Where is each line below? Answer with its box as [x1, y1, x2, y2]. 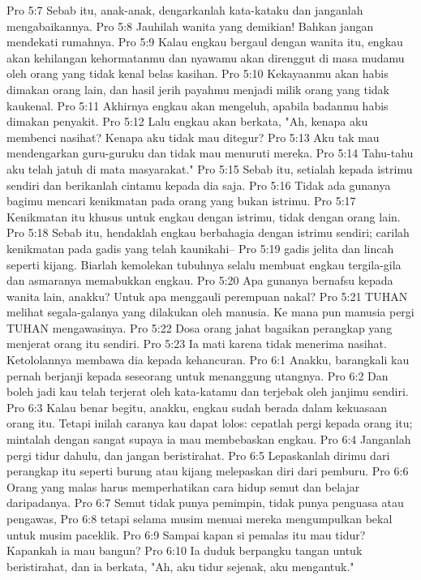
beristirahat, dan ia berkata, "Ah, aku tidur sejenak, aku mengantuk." [6, 557, 354, 574]
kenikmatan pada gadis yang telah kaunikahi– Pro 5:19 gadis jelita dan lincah [6, 239, 394, 256]
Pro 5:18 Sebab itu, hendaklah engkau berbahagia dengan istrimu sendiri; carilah [6, 224, 410, 241]
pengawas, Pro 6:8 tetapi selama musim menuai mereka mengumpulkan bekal [6, 510, 393, 526]
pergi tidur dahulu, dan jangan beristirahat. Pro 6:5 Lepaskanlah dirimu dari [6, 446, 390, 463]
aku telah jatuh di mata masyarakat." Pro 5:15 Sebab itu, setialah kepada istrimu [6, 160, 413, 177]
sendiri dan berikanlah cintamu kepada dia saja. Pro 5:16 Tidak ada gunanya [6, 176, 391, 193]
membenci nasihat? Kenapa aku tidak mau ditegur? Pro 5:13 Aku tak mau [6, 128, 380, 145]
